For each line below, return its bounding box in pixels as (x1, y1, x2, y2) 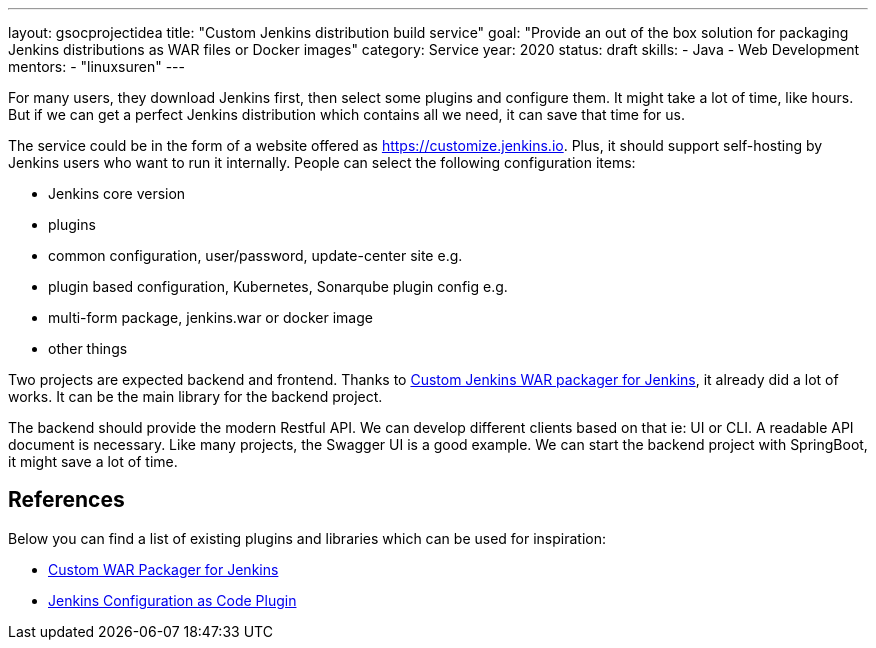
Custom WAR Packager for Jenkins (48, 560, 279, 578)
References (8, 487, 125, 513)
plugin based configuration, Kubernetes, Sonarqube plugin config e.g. (48, 278, 508, 295)
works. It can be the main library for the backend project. (8, 388, 383, 405)
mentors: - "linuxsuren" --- (8, 58, 185, 75)
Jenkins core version (48, 185, 186, 202)
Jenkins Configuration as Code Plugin (48, 591, 297, 609)
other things (48, 340, 128, 357)
